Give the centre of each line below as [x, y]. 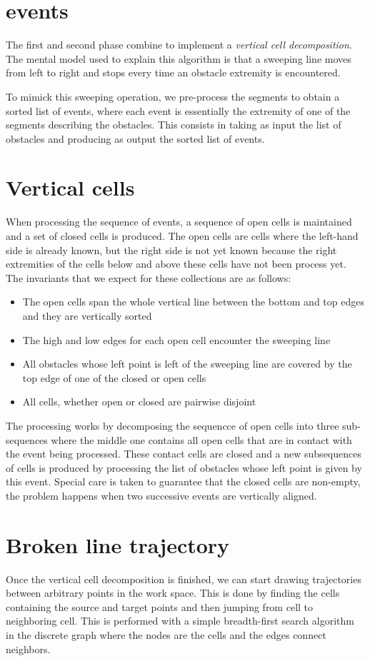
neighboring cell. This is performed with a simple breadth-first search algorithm [180, 621]
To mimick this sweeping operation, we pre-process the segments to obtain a [173, 96]
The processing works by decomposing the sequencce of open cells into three [172, 425]
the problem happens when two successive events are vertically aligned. [161, 495]
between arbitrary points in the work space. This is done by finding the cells [173, 593]
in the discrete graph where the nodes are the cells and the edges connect [166, 635]
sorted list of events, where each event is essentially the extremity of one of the [178, 110]
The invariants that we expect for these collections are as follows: [149, 277]
